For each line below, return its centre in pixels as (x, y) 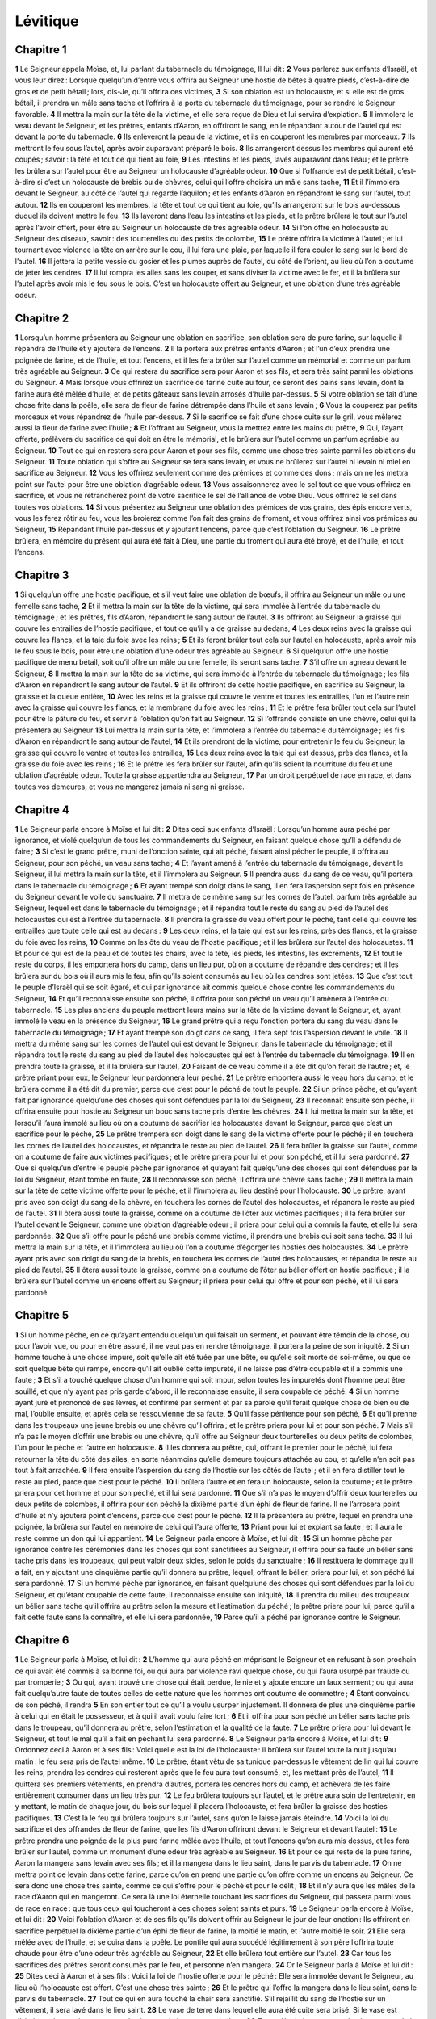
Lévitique (47, 21)
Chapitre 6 (42, 1641)
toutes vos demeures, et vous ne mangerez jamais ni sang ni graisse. (130, 787)
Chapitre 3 (42, 575)
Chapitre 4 (42, 810)
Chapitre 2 (42, 318)
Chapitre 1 (41, 50)
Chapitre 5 (42, 1315)
